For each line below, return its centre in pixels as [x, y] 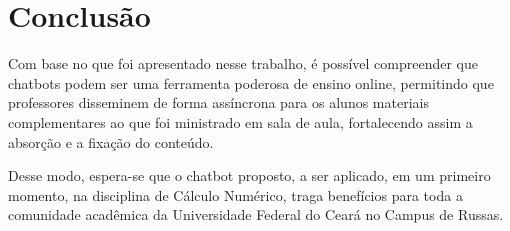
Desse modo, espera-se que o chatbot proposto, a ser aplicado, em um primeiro [249, 175]
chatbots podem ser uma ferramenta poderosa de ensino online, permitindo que [251, 82]
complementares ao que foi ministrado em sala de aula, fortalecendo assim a [240, 121]
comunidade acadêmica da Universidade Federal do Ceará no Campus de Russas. [256, 214]
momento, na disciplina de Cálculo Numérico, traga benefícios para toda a [235, 194]
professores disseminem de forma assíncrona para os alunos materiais [218, 102]
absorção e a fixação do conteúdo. [111, 141]
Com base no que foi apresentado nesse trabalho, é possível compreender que [243, 63]
